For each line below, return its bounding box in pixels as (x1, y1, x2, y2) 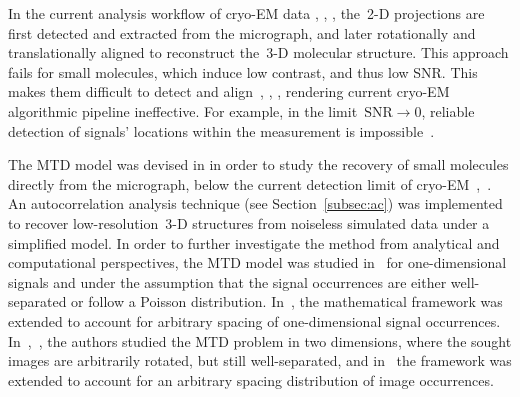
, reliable (421, 100, 475, 121)
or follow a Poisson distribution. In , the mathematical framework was (71, 291, 503, 312)
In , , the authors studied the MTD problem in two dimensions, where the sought (8, 330, 512, 351)
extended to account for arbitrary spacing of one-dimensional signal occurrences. (8, 310, 501, 331)
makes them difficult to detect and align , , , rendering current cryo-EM (8, 81, 450, 102)
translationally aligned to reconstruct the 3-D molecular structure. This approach (8, 42, 509, 63)
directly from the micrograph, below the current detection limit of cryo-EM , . (8, 173, 492, 194)
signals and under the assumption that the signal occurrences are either (8, 271, 447, 292)
